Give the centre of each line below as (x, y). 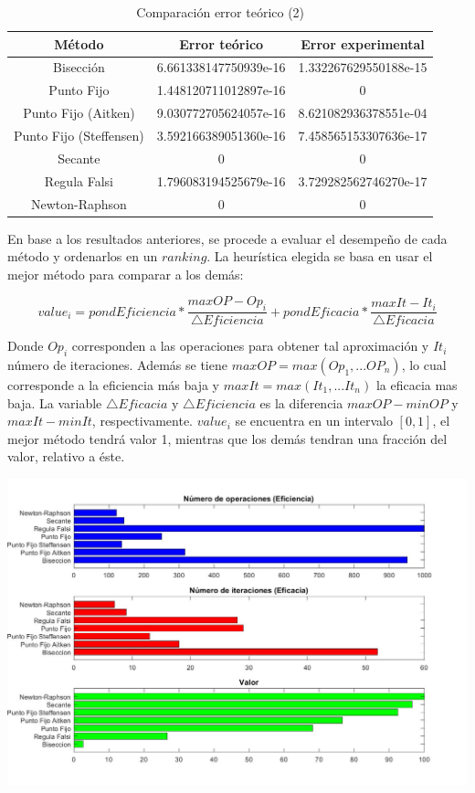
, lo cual (424, 365)
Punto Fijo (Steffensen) (79, 135)
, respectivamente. (142, 421)
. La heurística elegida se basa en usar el (320, 256)
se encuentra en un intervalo (314, 421)
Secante (79, 158)
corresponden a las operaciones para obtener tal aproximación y (250, 346)
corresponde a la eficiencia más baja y (113, 385)
